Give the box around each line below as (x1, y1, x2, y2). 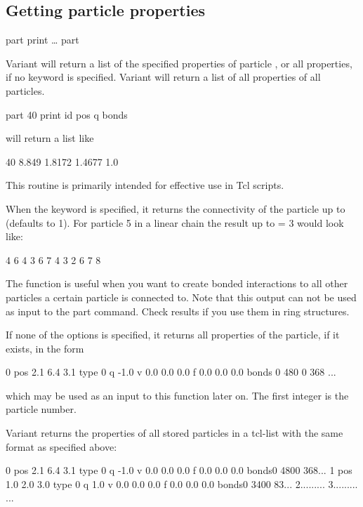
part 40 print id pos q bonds (6, 107, 128, 121)
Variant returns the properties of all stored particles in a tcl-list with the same (6, 426, 343, 440)
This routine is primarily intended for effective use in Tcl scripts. (6, 178, 284, 192)
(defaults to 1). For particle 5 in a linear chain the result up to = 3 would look (6, 215, 344, 230)
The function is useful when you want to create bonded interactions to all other (6, 276, 348, 291)
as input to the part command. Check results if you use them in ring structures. (6, 303, 350, 318)
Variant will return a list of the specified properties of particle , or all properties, (6, 55, 352, 70)
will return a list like (6, 131, 94, 145)
